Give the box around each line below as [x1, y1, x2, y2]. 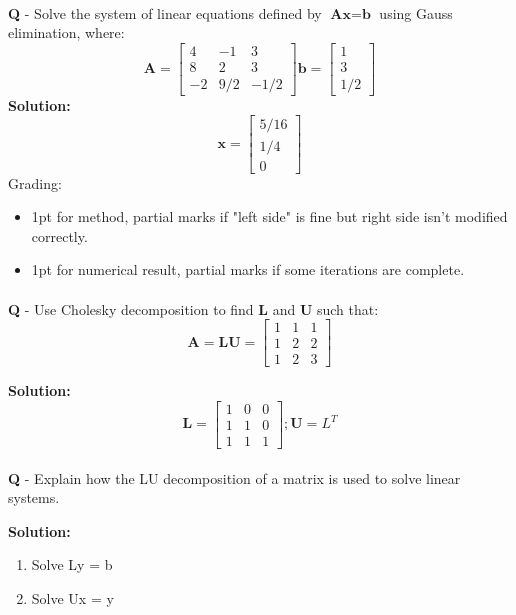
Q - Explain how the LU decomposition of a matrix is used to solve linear [8, 467, 461, 488]
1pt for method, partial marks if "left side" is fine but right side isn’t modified [31, 206, 508, 227]
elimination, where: [8, 22, 125, 43]
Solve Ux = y [31, 587, 114, 608]
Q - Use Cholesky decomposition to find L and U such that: [8, 298, 379, 319]
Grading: [8, 172, 62, 193]
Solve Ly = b [31, 554, 113, 575]
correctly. [31, 225, 88, 246]
